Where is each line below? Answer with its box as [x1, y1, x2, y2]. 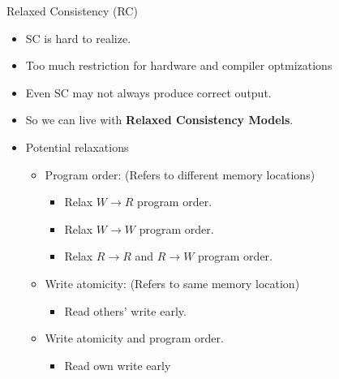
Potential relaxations [25, 138, 129, 155]
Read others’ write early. [64, 302, 187, 319]
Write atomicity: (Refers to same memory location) [45, 274, 300, 291]
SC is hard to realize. [25, 29, 131, 46]
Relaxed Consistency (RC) [6, 2, 138, 19]
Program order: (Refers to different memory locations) [45, 166, 315, 183]
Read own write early [64, 356, 171, 373]
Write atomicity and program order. [45, 329, 224, 347]
